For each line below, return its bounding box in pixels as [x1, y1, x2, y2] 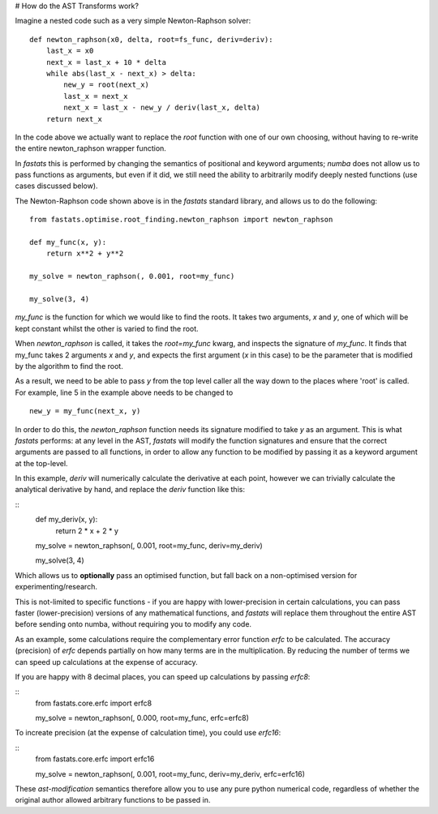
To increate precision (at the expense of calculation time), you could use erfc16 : [15, 728, 281, 738]
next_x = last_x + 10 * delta [45, 58, 166, 66]
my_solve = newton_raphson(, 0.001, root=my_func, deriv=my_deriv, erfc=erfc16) [35, 769, 306, 778]
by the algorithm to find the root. [15, 361, 123, 371]
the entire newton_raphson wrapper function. [15, 144, 166, 153]
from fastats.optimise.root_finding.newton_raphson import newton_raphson [29, 215, 333, 225]
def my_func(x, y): [29, 238, 107, 247]
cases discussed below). [15, 181, 98, 191]
